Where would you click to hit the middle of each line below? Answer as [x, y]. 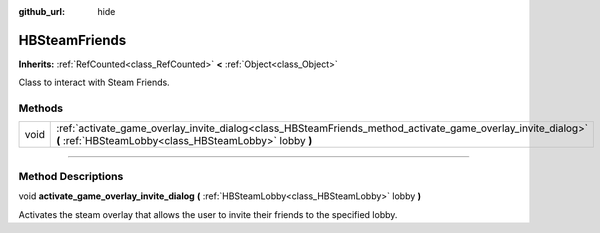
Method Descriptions [71, 176]
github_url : [41, 11]
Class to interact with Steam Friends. [94, 82]
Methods [41, 108]
